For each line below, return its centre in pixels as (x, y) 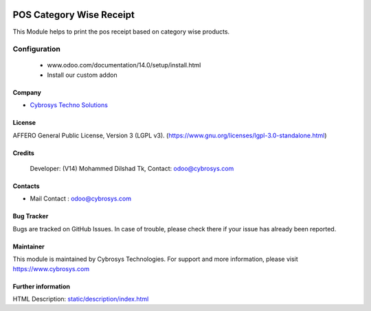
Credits (23, 153)
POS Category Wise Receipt (74, 15)
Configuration (37, 49)
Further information (41, 286)
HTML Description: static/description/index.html (81, 299)
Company (27, 92)
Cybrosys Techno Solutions (69, 105)
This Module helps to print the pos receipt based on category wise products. (121, 32)
